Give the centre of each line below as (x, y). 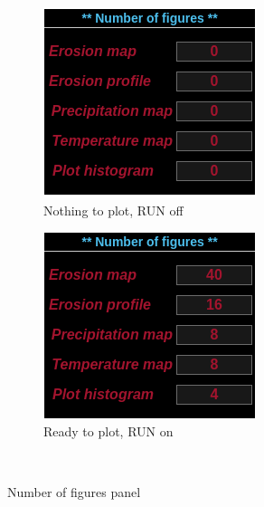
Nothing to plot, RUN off (113, 210)
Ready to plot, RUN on (108, 430)
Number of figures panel (74, 491)
